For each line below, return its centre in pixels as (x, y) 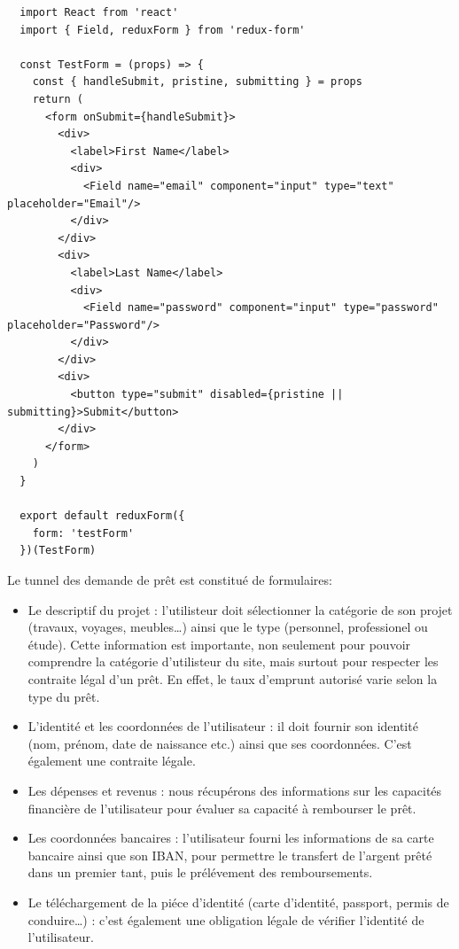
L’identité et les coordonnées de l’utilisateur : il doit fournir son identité (223, 726)
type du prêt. (64, 696)
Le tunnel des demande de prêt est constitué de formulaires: (170, 580)
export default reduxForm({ (102, 516)
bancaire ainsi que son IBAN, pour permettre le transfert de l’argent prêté (230, 855)
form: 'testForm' (83, 533)
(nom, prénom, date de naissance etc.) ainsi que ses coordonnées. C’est (220, 743)
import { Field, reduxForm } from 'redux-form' (163, 30)
